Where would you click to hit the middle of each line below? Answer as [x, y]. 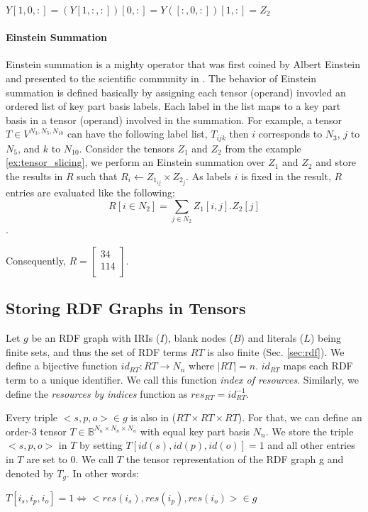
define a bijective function [62, 366]
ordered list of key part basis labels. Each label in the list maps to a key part [173, 106]
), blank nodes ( [199, 338]
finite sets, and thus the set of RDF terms [97, 351]
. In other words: [103, 473]
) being [326, 338]
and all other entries [311, 445]
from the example [263, 148]
